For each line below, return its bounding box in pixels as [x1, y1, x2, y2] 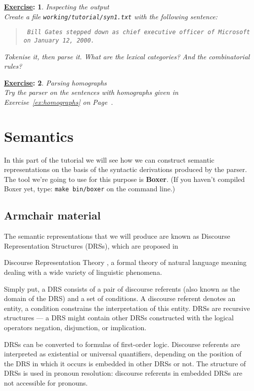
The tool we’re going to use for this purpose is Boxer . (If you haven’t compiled [4, 174, 245, 184]
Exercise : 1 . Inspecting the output [4, 1, 109, 11]
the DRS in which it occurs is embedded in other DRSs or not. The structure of [4, 358, 246, 368]
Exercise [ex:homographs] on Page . [4, 96, 113, 107]
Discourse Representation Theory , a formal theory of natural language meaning [4, 257, 247, 267]
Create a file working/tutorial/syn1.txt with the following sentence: [4, 11, 218, 21]
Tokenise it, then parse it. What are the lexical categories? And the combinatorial [4, 51, 250, 61]
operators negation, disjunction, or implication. [4, 322, 147, 333]
